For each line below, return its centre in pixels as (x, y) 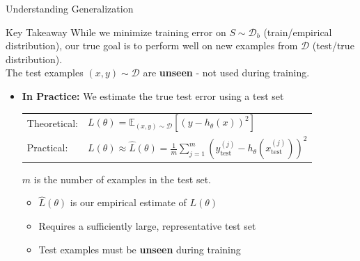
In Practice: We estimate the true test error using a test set (153, 95)
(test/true (333, 45)
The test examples (45, 73)
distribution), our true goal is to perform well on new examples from (152, 45)
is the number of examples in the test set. (123, 179)
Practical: (47, 148)
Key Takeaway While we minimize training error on (116, 32)
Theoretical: (52, 123)
